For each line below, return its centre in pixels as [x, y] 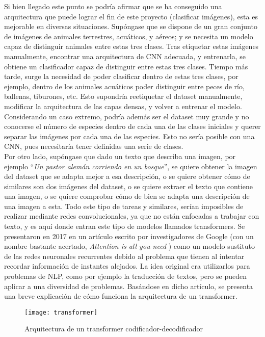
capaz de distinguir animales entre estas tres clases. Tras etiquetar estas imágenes [131, 46]
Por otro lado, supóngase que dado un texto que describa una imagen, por [120, 156]
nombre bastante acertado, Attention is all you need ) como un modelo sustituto [130, 246]
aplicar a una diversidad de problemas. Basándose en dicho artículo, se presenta [129, 286]
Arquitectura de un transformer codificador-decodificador [114, 329]
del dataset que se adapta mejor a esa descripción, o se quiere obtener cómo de [127, 176]
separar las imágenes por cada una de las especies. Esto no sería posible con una [129, 136]
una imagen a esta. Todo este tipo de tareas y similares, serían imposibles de [124, 206]
